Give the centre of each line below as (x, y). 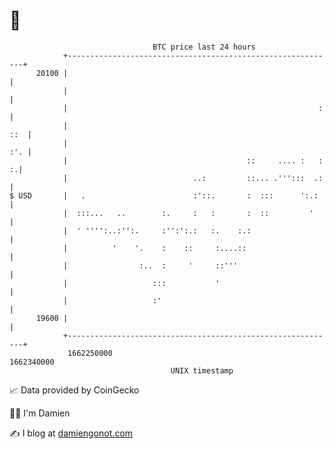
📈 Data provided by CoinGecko (74, 390)
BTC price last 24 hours (204, 47)
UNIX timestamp (202, 370)
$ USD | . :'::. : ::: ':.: (164, 195)
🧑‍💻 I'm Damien (40, 413)
